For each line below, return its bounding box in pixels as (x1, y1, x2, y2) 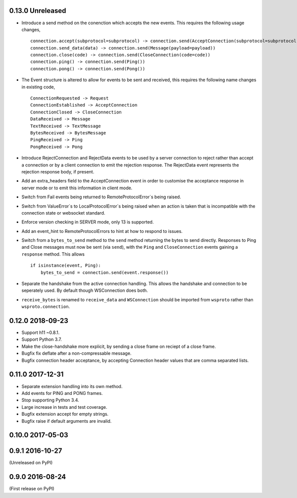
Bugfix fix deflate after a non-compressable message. (21, 350, 132, 356)
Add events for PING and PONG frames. (21, 390, 103, 396)
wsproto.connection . (21, 304, 70, 310)
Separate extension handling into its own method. (21, 383, 123, 389)
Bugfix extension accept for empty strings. (21, 411, 109, 417)
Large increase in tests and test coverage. (21, 404, 107, 410)
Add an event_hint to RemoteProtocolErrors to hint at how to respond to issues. (21, 228, 183, 234)
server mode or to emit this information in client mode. (21, 185, 133, 191)
